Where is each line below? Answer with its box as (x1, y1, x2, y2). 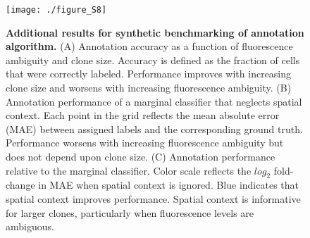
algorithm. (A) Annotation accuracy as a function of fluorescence (6, 39, 293, 54)
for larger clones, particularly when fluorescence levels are (6, 205, 254, 220)
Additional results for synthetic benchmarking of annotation (6, 25, 304, 39)
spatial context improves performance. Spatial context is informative (6, 191, 301, 206)
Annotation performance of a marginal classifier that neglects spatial (6, 94, 302, 108)
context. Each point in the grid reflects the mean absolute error (6, 108, 280, 123)
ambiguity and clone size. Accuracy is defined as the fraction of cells (6, 52, 300, 67)
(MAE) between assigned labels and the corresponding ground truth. (6, 121, 303, 136)
